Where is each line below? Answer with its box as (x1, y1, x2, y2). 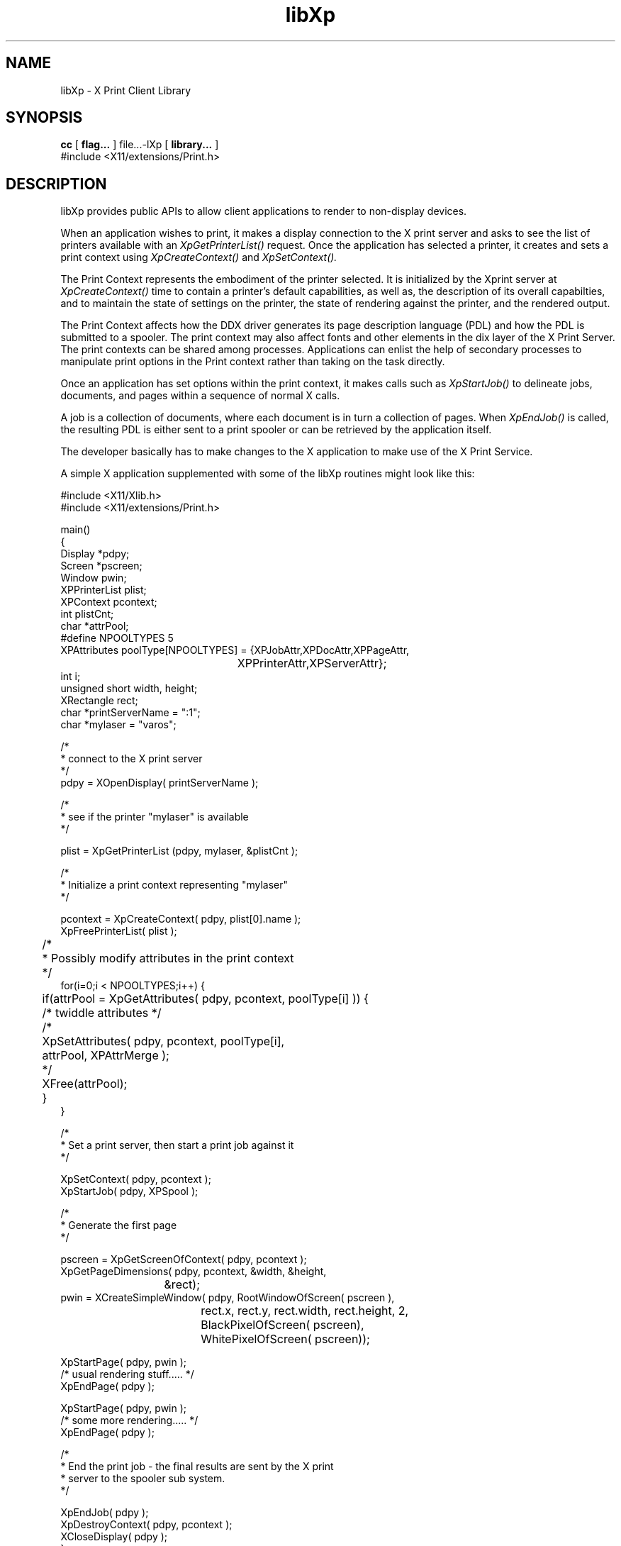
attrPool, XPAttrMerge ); (42, 1048, 169, 1063)
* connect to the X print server (60, 752, 203, 765)
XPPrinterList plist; (60, 584, 147, 596)
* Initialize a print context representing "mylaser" (60, 879, 289, 891)
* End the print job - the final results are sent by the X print (60, 1460, 334, 1473)
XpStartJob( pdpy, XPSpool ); (60, 1185, 198, 1198)
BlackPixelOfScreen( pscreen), (201, 1318, 364, 1333)
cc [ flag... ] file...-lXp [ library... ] (60, 138, 219, 151)
